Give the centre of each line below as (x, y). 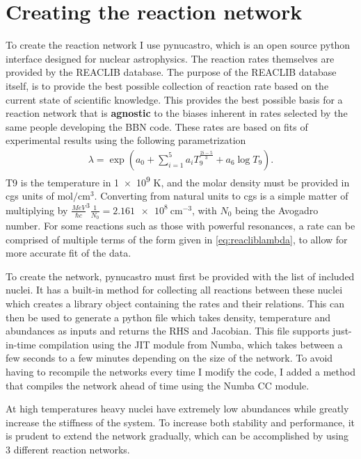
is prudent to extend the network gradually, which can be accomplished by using (177, 436)
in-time (21, 344)
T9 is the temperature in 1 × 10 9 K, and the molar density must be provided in (178, 181)
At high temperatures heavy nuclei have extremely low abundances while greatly (177, 409)
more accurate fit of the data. (69, 253)
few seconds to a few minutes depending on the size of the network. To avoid (169, 358)
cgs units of (30, 196)
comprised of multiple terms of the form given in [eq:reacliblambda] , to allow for (177, 239)
